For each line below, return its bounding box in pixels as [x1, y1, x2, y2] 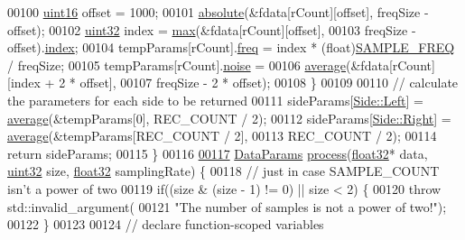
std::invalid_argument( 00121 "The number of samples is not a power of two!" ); [7, 197, 447, 216]
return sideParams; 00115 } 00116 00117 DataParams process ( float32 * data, [7, 143, 428, 162]
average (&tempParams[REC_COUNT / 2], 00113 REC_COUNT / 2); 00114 [7, 126, 437, 145]
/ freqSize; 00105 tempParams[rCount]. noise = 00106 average [7, 55, 347, 74]
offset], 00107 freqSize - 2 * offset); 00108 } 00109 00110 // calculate [79, 73, 459, 92]
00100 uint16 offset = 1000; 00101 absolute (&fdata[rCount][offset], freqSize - [7, 3, 429, 21]
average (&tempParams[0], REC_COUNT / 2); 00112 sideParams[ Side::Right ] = [7, 108, 451, 127]
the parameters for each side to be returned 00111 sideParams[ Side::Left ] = [7, 90, 423, 109]
